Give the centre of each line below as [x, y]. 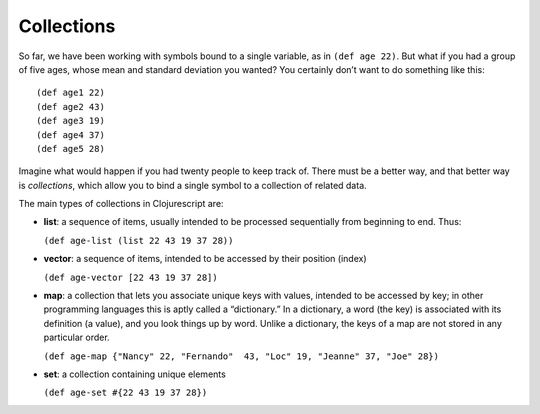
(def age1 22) [70, 93]
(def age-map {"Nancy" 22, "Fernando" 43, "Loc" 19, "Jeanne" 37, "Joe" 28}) [241, 356]
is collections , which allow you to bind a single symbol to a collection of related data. [192, 185]
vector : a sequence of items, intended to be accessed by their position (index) [205, 259]
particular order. [76, 337]
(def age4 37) [70, 134]
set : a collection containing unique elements [135, 374]
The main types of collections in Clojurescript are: [121, 204]
